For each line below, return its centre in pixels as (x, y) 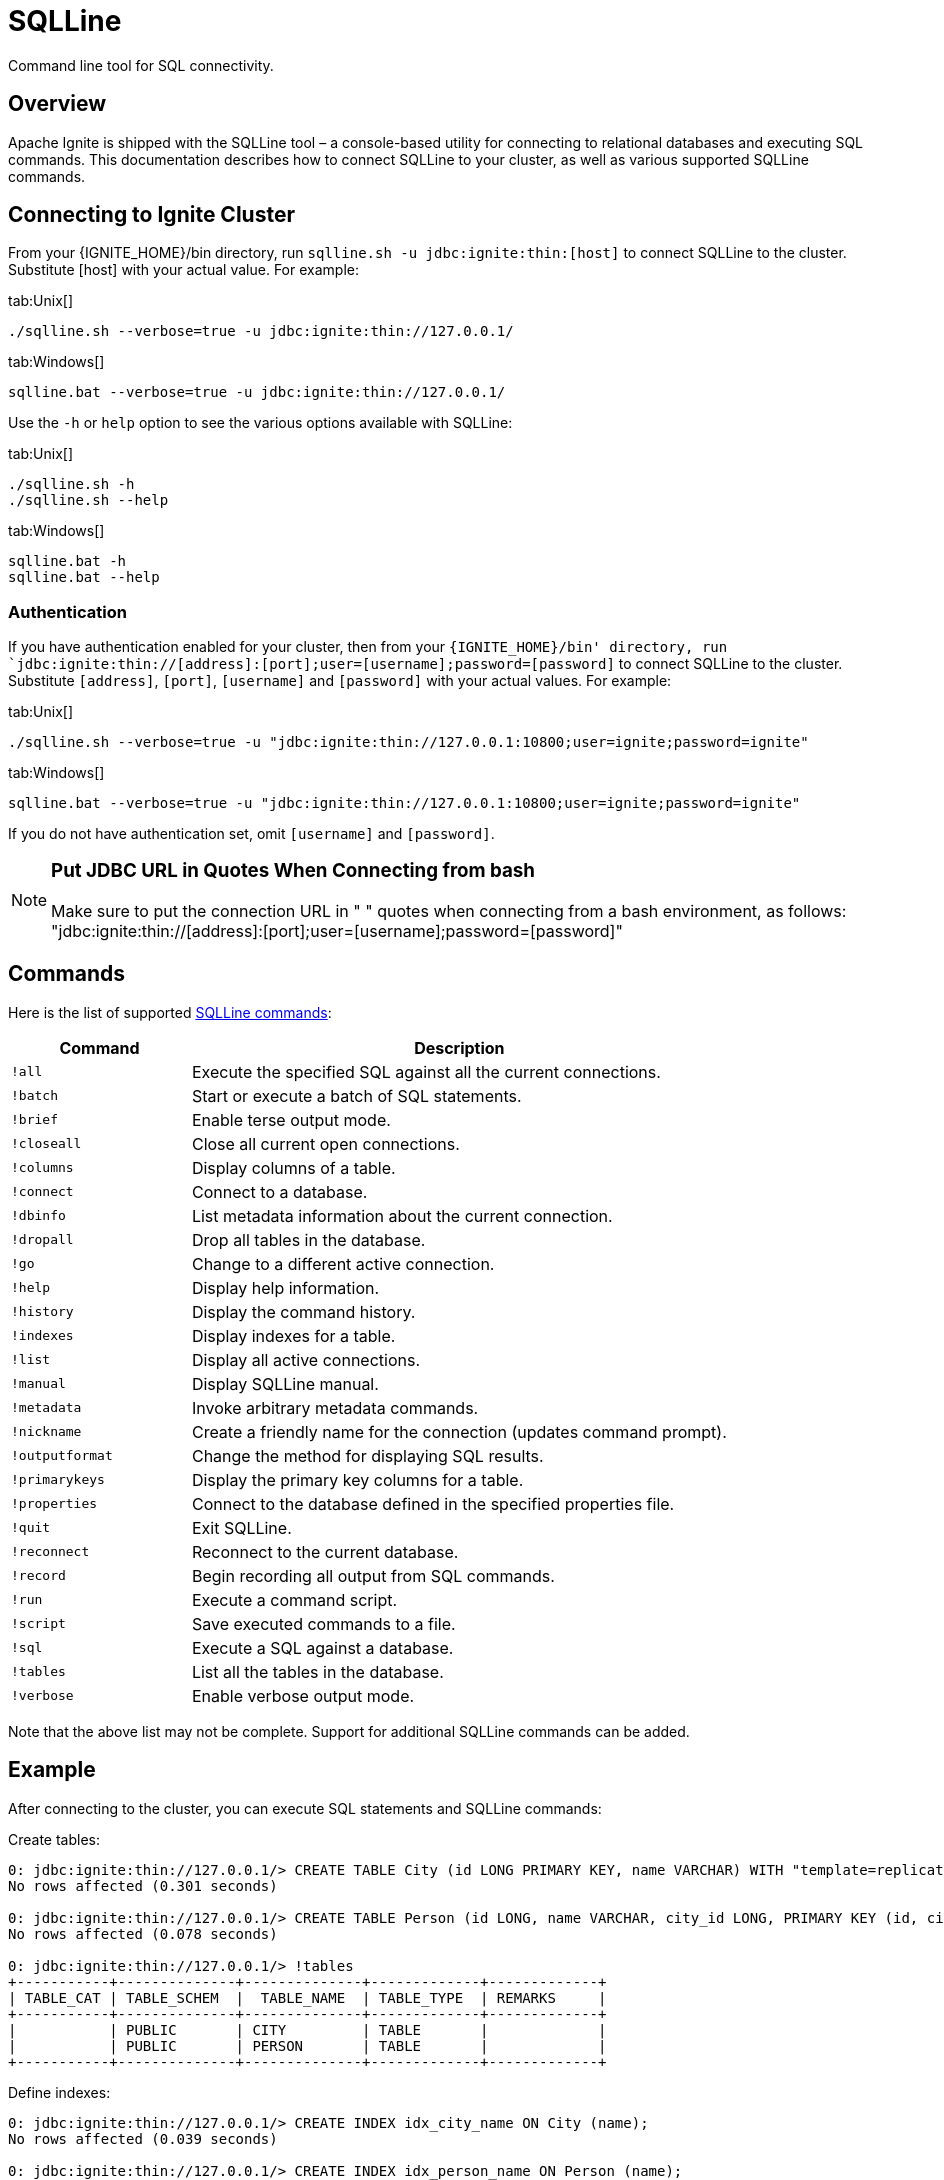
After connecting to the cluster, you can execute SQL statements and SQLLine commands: (305, 1808)
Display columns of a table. (293, 1167)
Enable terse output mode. (291, 1119)
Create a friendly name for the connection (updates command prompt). (459, 1431)
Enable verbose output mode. (303, 1695)
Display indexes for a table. (293, 1335)
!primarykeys (58, 1480)
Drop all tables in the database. (308, 1239)
